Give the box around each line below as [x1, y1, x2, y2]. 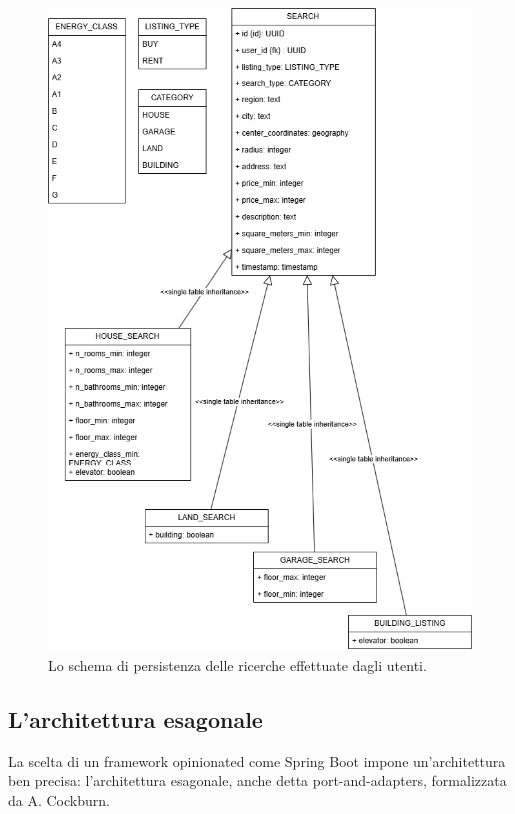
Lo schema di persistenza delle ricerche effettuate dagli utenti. [48, 655, 427, 675]
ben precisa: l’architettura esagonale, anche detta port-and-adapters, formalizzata [8, 770, 507, 791]
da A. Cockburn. [8, 789, 110, 810]
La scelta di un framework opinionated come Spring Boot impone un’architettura [8, 750, 506, 771]
